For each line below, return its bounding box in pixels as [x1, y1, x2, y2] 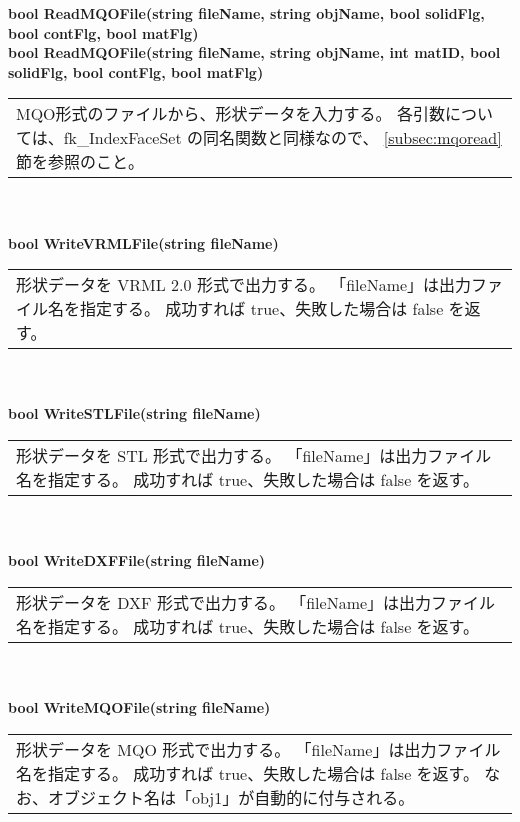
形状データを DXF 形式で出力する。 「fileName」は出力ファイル [16, 590, 496, 614]
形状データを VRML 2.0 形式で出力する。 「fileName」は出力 [16, 273, 472, 297]
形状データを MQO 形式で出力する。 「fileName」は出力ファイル [16, 737, 501, 761]
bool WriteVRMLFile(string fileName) [8, 232, 279, 253]
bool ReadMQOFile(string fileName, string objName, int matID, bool [8, 42, 501, 63]
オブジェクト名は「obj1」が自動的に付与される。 [48, 785, 415, 809]
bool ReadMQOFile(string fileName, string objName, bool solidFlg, [8, 3, 485, 23]
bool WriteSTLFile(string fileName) [8, 403, 261, 424]
